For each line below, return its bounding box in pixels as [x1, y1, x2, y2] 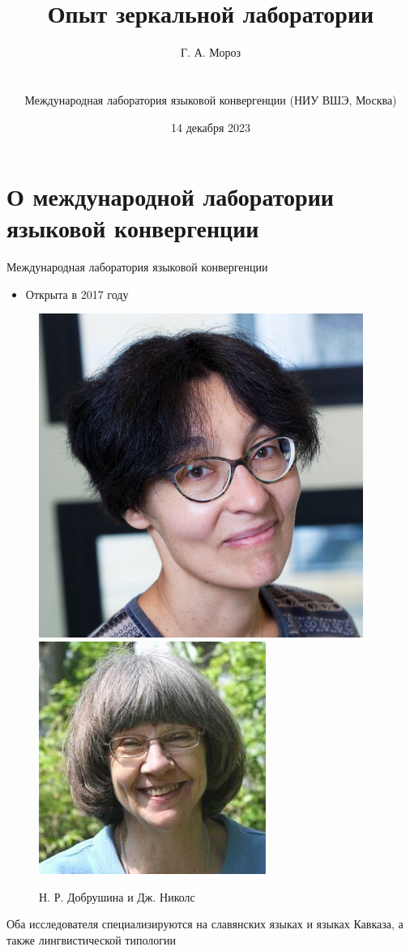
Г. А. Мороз [181, 44, 241, 61]
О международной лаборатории [6, 180, 334, 213]
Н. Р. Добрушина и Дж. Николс [39, 888, 195, 905]
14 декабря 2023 [170, 118, 251, 135]
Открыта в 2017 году [25, 285, 129, 302]
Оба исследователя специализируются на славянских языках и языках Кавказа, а [6, 915, 404, 932]
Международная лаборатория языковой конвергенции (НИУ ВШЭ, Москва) [24, 91, 397, 108]
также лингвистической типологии [6, 931, 177, 948]
